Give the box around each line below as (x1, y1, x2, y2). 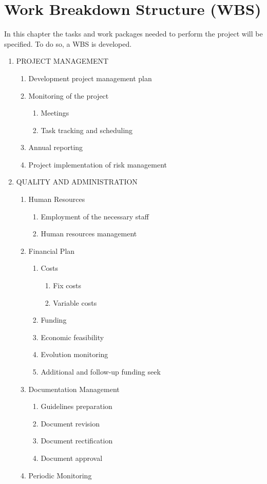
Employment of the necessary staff (41, 211, 149, 221)
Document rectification (41, 435, 113, 446)
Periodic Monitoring (28, 470, 92, 480)
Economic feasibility (41, 331, 104, 342)
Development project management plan (28, 72, 152, 83)
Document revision (41, 418, 100, 429)
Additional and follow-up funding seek (41, 366, 161, 377)
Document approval (41, 452, 103, 463)
